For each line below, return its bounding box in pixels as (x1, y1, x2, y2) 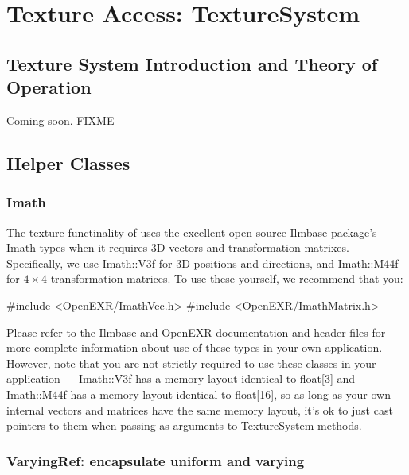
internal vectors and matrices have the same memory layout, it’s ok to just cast (6, 401, 393, 418)
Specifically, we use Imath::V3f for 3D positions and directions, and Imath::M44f (6, 254, 399, 271)
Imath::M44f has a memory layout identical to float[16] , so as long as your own (6, 385, 391, 402)
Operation (6, 75, 92, 99)
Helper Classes (6, 150, 130, 175)
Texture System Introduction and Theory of (6, 51, 378, 75)
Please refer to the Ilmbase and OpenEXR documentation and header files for (6, 323, 386, 340)
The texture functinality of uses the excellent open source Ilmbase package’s (6, 223, 377, 240)
